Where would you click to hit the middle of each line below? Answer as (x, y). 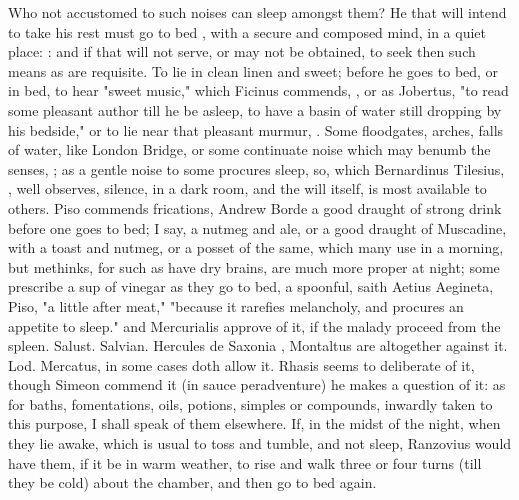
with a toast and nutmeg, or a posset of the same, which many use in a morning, (256, 247)
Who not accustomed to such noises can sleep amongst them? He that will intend (257, 12)
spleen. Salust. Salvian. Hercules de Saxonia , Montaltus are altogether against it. (258, 345)
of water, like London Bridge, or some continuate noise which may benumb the (249, 149)
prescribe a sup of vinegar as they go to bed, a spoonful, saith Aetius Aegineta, (251, 286)
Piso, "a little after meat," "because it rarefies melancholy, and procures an (236, 305)
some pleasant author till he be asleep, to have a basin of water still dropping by (255, 109)
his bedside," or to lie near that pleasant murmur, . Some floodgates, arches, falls (256, 129)
